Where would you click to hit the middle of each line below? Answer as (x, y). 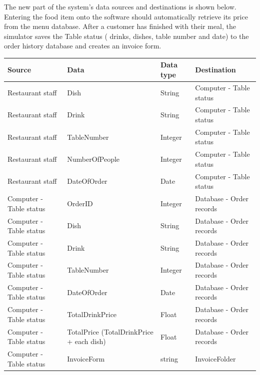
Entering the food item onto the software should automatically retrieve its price (126, 16)
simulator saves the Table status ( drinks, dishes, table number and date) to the (126, 36)
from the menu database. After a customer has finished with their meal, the (120, 26)
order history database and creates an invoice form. (83, 46)
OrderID (80, 203)
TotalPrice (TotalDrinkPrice (110, 331)
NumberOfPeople (93, 159)
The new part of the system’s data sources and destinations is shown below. (120, 6)
